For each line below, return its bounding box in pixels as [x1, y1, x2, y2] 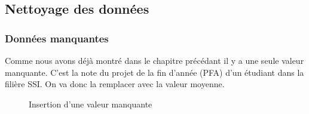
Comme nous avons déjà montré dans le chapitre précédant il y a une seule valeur [5, 54, 304, 66]
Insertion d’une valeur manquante [29, 97, 152, 110]
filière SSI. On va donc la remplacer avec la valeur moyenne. [5, 78, 225, 90]
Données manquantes [5, 30, 109, 45]
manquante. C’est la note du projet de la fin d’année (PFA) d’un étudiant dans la [5, 66, 304, 78]
